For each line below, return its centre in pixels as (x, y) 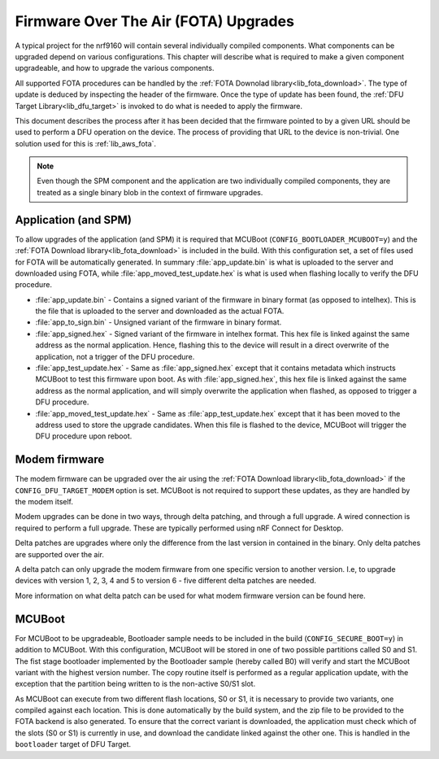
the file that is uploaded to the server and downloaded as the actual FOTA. (160, 311)
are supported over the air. (60, 554)
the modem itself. (44, 502)
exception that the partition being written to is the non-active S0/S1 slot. (135, 684)
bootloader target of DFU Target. (73, 744)
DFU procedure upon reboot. (84, 436)
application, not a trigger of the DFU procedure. (115, 356)
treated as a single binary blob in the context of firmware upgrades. (150, 192)
